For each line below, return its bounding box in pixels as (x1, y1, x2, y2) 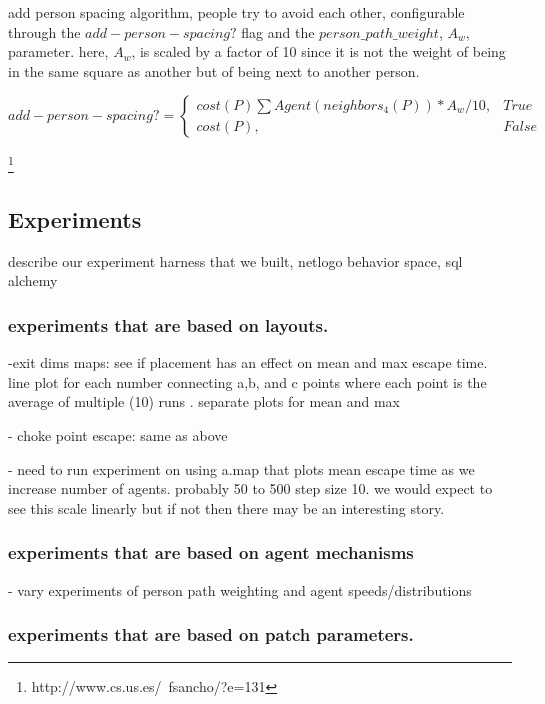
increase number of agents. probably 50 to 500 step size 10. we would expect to (8, 478, 493, 499)
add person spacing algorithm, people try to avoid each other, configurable (8, 2, 465, 22)
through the (8, 21, 81, 42)
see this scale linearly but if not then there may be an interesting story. (8, 497, 445, 518)
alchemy (8, 270, 58, 291)
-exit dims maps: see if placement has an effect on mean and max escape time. (8, 352, 488, 373)
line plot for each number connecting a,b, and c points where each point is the (8, 371, 487, 392)
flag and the (241, 21, 315, 42)
